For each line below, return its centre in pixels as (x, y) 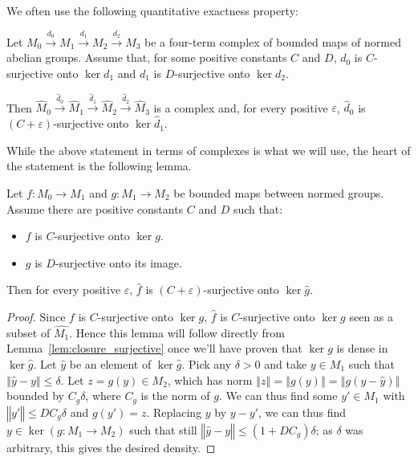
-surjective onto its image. (118, 262)
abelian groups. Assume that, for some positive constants (147, 57)
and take (286, 363)
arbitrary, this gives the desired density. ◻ (111, 447)
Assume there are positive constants (95, 208)
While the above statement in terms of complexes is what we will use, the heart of (209, 150)
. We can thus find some (278, 396)
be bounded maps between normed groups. (279, 192)
